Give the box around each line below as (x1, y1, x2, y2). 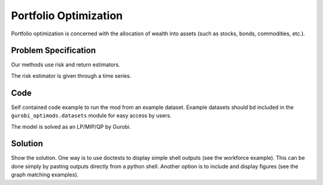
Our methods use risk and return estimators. (11, 61, 120, 68)
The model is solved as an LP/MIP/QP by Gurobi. (11, 123, 131, 130)
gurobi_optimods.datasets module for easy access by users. (11, 112, 172, 119)
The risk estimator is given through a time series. (11, 72, 132, 79)
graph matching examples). (11, 171, 79, 178)
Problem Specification (11, 46, 96, 56)
